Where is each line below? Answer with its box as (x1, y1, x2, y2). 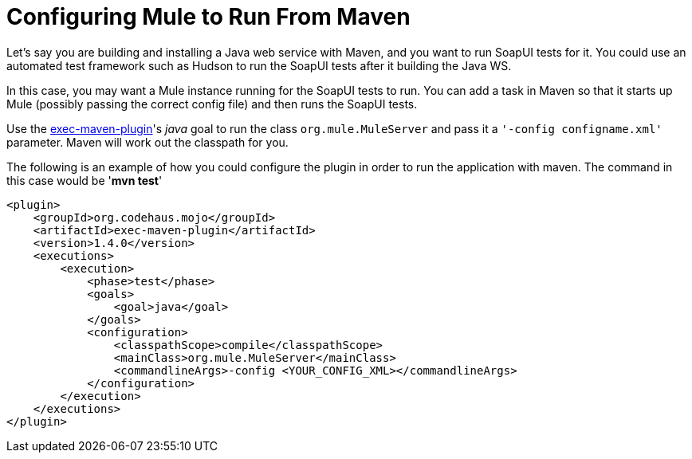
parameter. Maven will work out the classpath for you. (6, 135, 289, 149)
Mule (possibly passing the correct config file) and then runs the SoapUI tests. (6, 96, 418, 111)
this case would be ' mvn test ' (6, 173, 163, 187)
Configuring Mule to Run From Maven (6, 3, 411, 30)
